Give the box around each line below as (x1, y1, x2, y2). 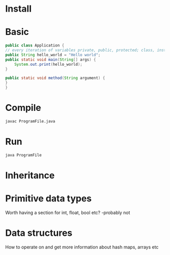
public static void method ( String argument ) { (5, 75, 105, 81)
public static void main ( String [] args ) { (5, 57, 96, 62)
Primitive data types (5, 193, 92, 204)
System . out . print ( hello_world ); (14, 62, 82, 67)
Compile (5, 102, 41, 114)
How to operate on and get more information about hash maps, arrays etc (5, 244, 159, 250)
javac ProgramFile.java (5, 118, 56, 124)
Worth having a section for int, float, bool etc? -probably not (5, 209, 131, 216)
